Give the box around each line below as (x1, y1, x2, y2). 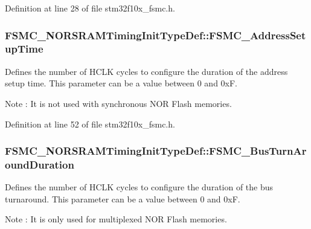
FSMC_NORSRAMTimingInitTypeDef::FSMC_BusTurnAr (5, 143, 307, 158)
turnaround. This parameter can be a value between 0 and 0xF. (5, 192, 240, 205)
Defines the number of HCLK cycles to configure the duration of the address (5, 65, 288, 77)
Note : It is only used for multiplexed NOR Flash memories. (5, 213, 227, 225)
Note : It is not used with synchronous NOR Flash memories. (5, 97, 232, 109)
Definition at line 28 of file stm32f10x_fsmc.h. (5, 2, 175, 14)
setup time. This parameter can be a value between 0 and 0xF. (5, 77, 237, 89)
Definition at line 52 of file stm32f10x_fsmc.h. (5, 117, 175, 130)
